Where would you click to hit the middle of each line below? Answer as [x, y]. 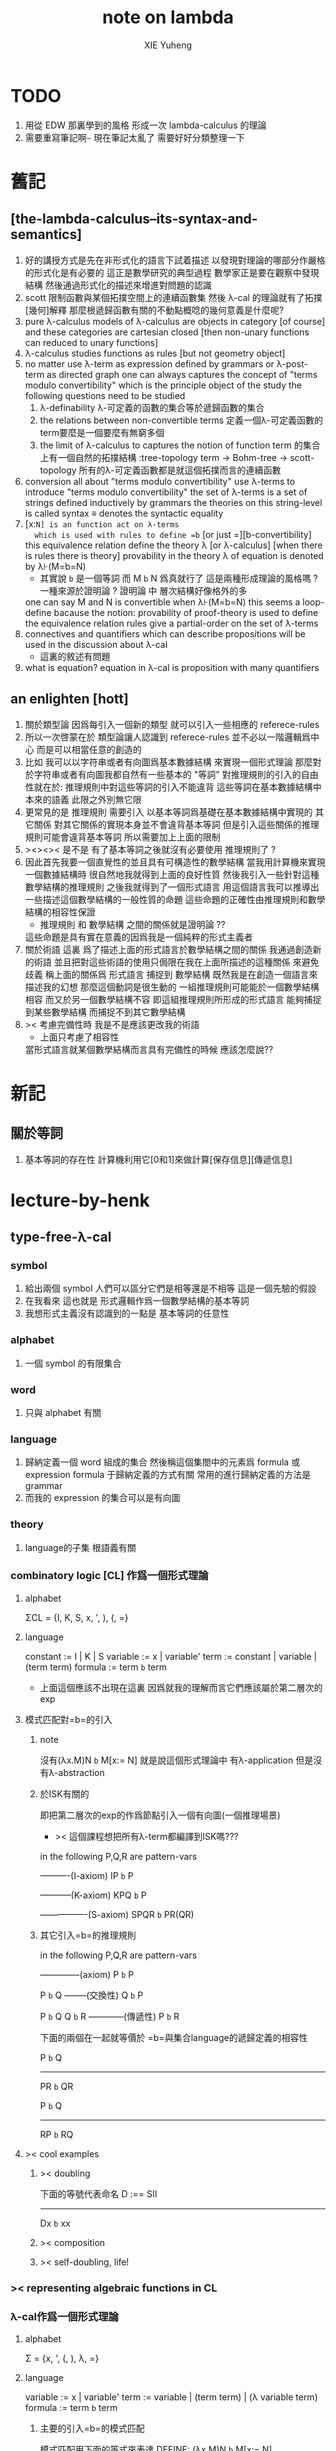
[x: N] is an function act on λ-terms [102, 523]
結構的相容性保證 [60, 912]
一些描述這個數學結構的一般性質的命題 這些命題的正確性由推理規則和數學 [175, 899]
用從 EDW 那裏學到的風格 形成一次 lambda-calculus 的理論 [145, 125]
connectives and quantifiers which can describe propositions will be [165, 633]
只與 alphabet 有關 [63, 1412]
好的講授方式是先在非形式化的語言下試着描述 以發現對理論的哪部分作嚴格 [175, 260]
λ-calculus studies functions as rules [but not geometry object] [155, 353]
